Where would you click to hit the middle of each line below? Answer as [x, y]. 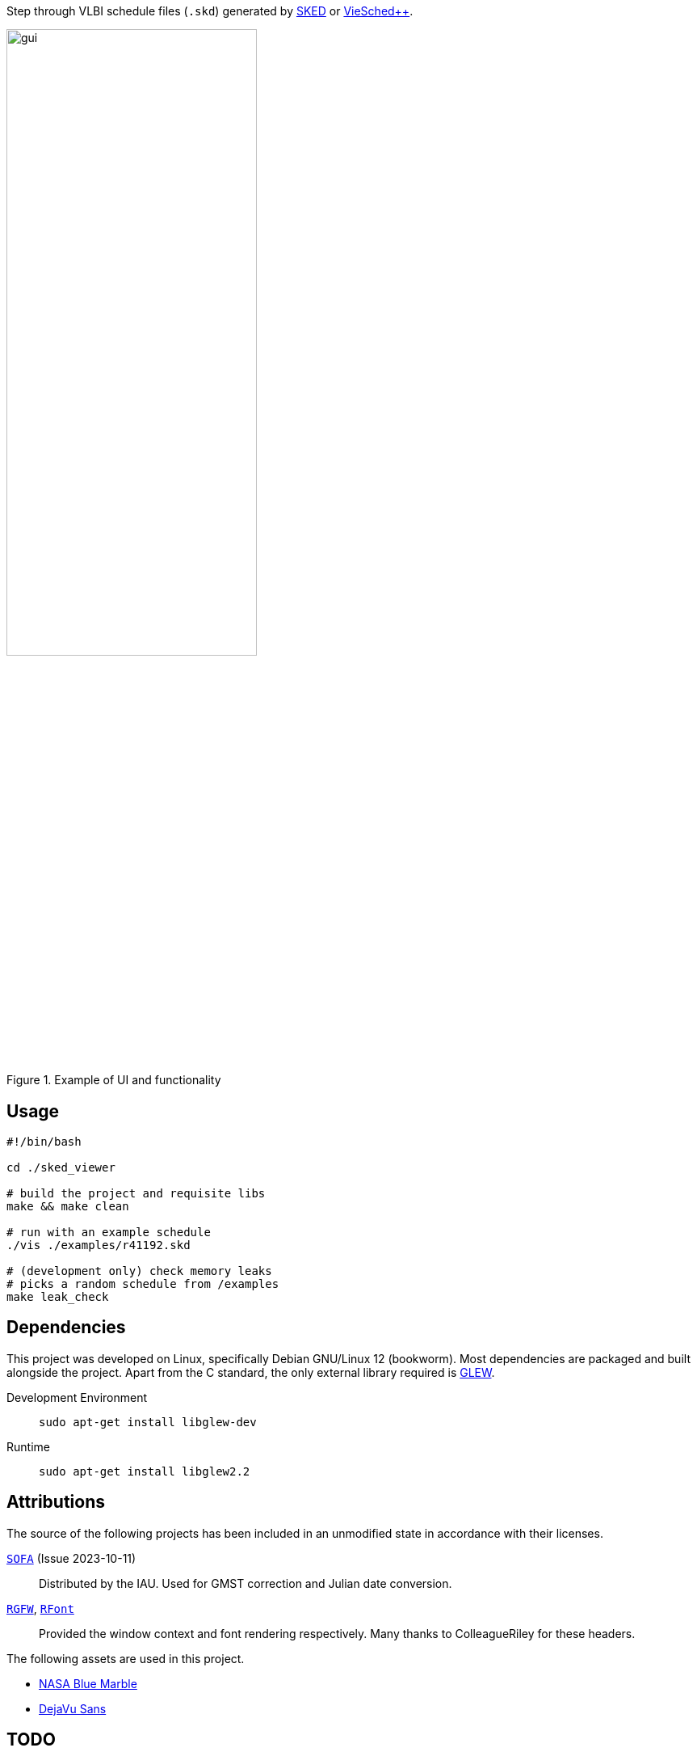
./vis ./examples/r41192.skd [99, 1245]
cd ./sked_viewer [61, 1168]
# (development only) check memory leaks [139, 1271]
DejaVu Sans [73, 1708]
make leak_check [58, 1297]
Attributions [56, 1502]
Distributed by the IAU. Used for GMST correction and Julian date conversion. [246, 1583]
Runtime [28, 1446]
